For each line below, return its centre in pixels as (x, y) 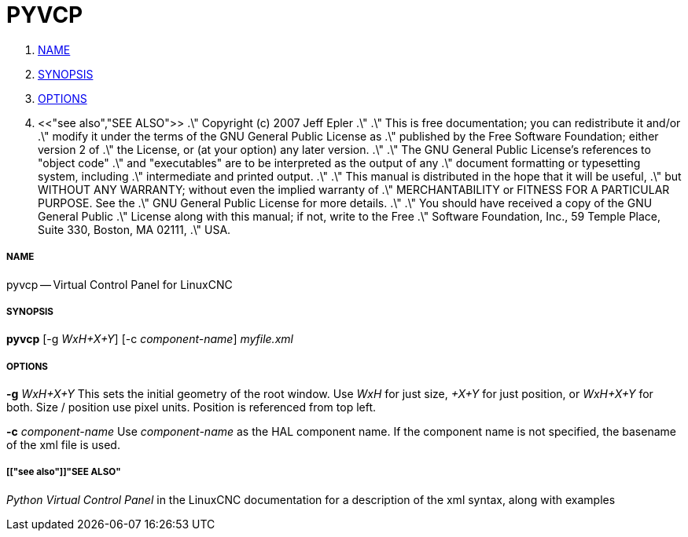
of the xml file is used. (63, 445)
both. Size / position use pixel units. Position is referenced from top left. (191, 407)
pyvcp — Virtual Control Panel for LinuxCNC (120, 284)
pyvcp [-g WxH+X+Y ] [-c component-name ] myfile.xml (150, 339)
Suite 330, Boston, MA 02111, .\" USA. (134, 229)
